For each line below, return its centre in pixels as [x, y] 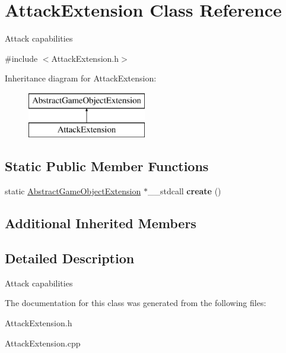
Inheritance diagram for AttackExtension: [81, 78]
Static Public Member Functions [107, 166]
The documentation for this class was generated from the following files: [136, 303]
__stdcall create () [184, 191]
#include [21, 58]
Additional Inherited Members [101, 223]
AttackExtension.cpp [43, 343]
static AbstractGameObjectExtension [73, 191]
